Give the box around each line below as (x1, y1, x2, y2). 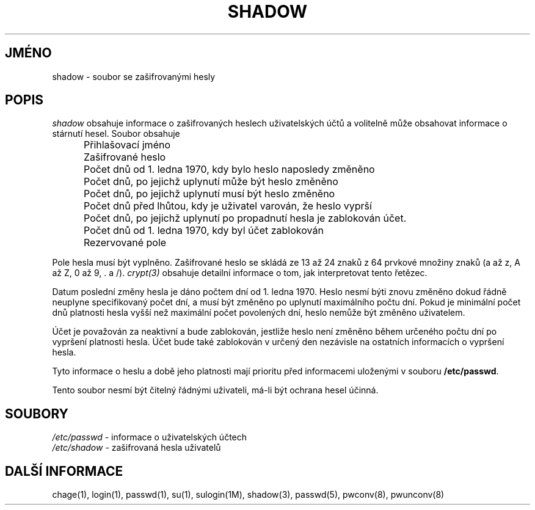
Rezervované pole (84, 236, 167, 249)
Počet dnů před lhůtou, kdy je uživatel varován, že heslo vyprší (84, 200, 372, 213)
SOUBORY (5, 406, 68, 421)
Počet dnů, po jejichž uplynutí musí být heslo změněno (84, 188, 335, 200)
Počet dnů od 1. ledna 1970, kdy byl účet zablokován (84, 224, 324, 237)
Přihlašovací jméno (84, 139, 170, 151)
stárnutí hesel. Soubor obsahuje (52, 128, 180, 139)
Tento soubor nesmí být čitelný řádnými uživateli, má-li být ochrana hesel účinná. (52, 385, 379, 396)
